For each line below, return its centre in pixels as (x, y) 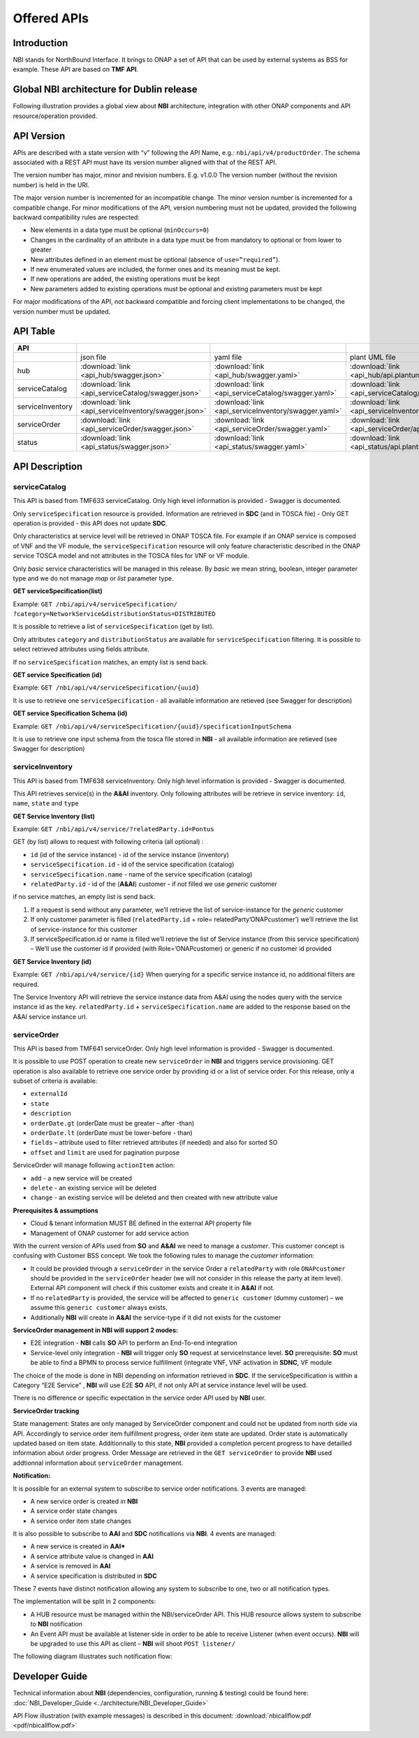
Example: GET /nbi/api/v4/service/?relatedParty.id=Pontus (113, 829)
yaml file (228, 358)
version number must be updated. (62, 312)
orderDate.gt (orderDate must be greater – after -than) (112, 1123)
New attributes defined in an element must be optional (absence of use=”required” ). (155, 259)
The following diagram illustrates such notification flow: (93, 1656)
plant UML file (373, 358)
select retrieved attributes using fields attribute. (81, 649)
